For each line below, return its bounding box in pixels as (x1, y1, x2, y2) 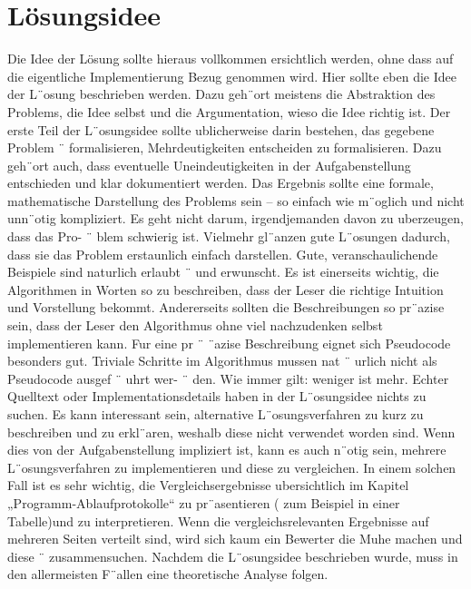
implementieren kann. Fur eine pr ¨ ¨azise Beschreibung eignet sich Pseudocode (7, 333, 451, 352)
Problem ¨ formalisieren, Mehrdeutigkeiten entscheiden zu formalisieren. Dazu (7, 138, 442, 157)
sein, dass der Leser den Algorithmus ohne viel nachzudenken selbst (7, 316, 383, 335)
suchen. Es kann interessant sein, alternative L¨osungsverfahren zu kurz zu (7, 405, 424, 423)
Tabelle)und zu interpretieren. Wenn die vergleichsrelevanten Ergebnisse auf (7, 511, 429, 530)
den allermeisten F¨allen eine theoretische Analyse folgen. (7, 564, 329, 584)
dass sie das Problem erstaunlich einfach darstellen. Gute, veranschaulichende (7, 244, 438, 263)
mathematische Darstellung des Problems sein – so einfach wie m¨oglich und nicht (7, 191, 465, 210)
